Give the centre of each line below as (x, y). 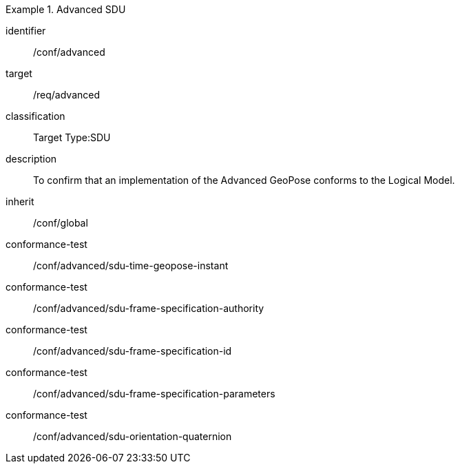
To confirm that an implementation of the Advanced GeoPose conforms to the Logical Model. (244, 180)
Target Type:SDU (72, 137)
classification (35, 116)
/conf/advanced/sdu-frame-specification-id (133, 351)
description (31, 159)
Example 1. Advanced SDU (66, 9)
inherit (20, 201)
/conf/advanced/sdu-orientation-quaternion (133, 436)
